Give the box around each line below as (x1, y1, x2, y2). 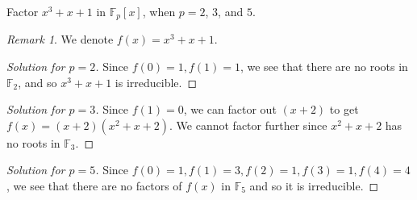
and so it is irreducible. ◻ (249, 177, 379, 194)
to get (329, 101, 359, 118)
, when (142, 3, 176, 19)
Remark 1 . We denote (6, 31, 114, 48)
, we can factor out (183, 101, 277, 118)
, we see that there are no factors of (6, 177, 182, 194)
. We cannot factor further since (169, 116, 327, 133)
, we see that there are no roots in (240, 58, 408, 75)
